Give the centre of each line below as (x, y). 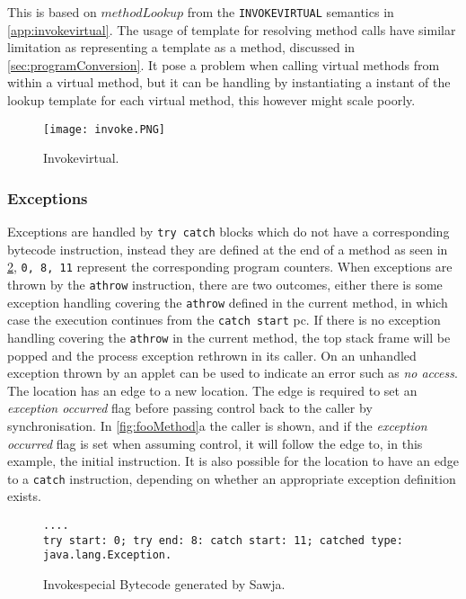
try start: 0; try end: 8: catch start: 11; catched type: (223, 540)
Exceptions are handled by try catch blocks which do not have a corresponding (229, 232)
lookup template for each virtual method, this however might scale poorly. (211, 100)
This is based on (52, 12)
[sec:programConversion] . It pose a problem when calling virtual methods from (224, 64)
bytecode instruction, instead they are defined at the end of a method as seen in (228, 249)
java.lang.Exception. (108, 555)
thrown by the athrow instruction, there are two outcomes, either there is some (225, 284)
